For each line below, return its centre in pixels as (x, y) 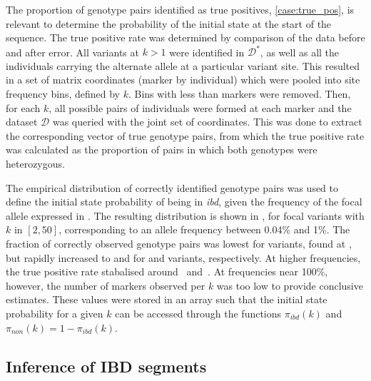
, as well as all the (300, 52)
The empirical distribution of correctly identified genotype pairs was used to (172, 187)
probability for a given (55, 313)
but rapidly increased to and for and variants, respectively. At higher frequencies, (183, 257)
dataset (22, 122)
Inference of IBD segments (106, 366)
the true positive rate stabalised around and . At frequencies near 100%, (167, 271)
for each (23, 107)
